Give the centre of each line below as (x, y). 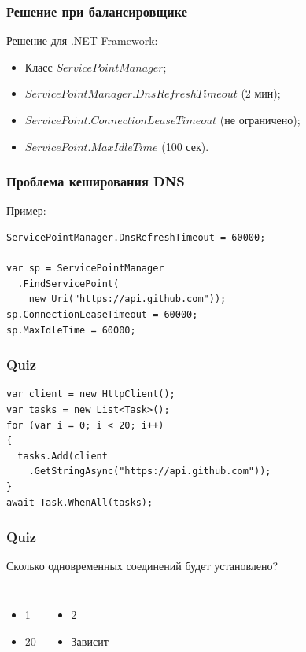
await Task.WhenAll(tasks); (80, 502)
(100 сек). (185, 146)
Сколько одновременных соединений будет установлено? (142, 566)
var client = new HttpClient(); (91, 394)
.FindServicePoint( (68, 284)
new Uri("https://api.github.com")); (127, 299)
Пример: (26, 210)
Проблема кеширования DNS (96, 181)
